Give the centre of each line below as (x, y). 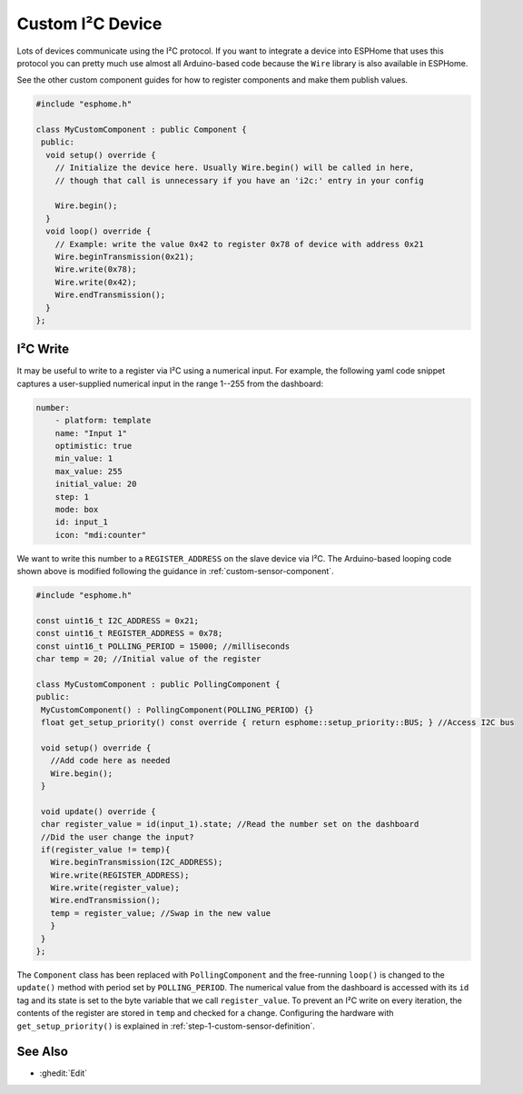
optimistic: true (94, 446)
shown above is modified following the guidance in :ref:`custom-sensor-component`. (176, 572)
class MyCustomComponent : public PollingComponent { (158, 684)
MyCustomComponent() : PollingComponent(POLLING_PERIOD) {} (178, 710)
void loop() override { (99, 231)
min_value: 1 (84, 458)
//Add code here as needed (110, 761)
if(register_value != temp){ (106, 849)
